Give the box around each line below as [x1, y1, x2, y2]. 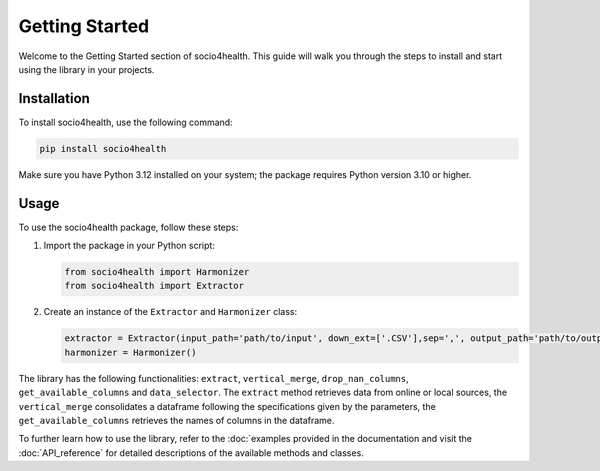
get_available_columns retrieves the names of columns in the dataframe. [18, 415, 335, 426]
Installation [18, 90, 90, 107]
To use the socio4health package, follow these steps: [18, 221, 239, 233]
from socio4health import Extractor [64, 280, 245, 292]
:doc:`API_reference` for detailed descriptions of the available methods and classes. [18, 446, 364, 459]
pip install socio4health [39, 143, 167, 154]
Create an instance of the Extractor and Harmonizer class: [43, 306, 298, 318]
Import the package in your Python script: [43, 240, 215, 252]
